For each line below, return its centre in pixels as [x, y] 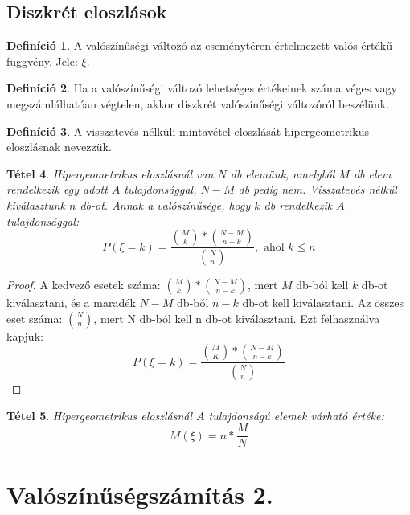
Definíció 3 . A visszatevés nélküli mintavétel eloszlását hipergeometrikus [188, 131]
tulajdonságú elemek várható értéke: [296, 415]
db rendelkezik [298, 204]
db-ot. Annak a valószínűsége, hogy [165, 204]
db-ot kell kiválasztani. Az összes [323, 302]
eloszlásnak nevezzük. [59, 147]
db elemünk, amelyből [283, 173]
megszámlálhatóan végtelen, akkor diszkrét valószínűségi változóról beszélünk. [198, 103]
